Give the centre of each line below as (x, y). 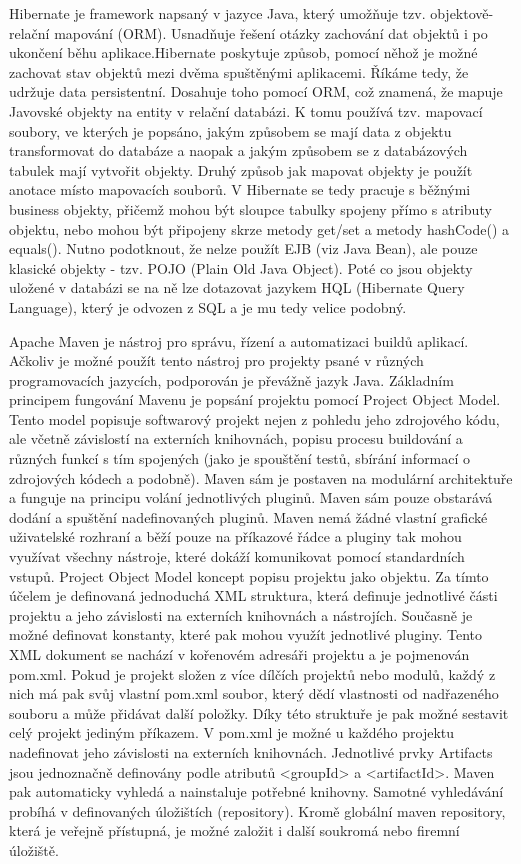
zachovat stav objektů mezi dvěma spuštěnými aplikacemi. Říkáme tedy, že (239, 71)
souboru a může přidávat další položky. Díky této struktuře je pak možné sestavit (259, 712)
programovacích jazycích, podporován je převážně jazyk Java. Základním (231, 379)
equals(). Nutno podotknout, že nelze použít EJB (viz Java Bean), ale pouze (243, 248)
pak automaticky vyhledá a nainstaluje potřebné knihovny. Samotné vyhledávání (256, 791)
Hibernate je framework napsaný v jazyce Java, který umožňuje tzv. (217, 13)
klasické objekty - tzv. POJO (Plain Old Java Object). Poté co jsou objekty (241, 267)
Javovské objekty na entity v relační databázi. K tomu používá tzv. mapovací (246, 110)
